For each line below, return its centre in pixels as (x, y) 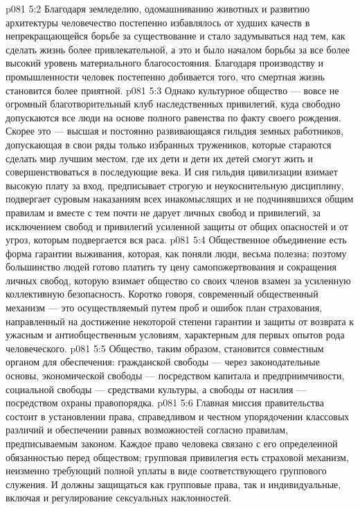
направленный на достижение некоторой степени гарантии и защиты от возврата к (180, 321)
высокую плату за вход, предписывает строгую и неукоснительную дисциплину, (175, 185)
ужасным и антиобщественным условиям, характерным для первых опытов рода (175, 335)
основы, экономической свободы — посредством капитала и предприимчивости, (175, 376)
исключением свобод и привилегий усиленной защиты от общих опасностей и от (177, 226)
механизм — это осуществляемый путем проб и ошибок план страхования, (164, 308)
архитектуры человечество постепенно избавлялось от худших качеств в (158, 22)
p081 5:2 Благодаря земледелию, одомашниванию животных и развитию (158, 8)
